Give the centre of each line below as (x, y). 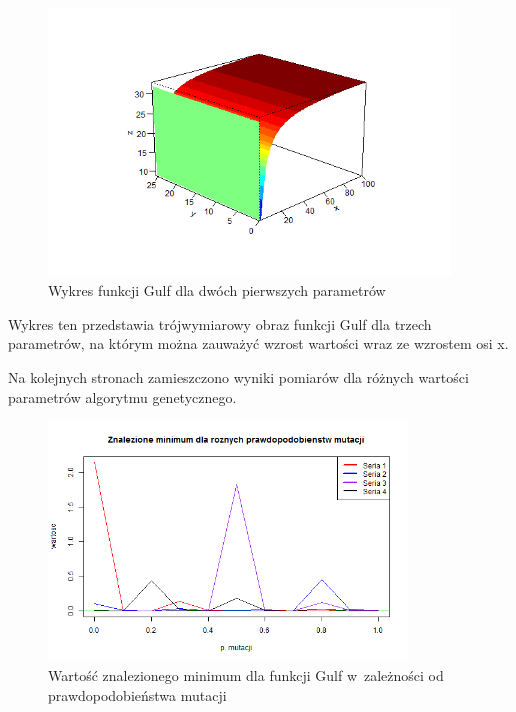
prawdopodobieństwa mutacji (137, 694)
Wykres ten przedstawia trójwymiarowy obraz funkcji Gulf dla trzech (220, 323)
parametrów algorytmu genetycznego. (122, 396)
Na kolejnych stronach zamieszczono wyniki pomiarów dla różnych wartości (238, 376)
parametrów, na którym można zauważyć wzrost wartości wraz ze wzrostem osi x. (258, 343)
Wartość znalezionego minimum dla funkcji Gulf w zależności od (246, 674)
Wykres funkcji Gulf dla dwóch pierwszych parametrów (217, 290)
